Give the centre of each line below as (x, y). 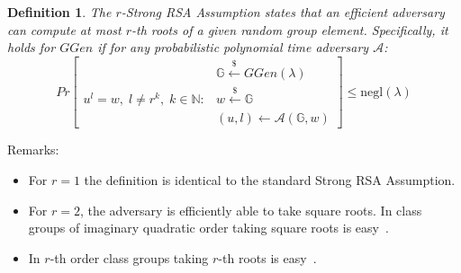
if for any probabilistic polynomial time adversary (233, 47)
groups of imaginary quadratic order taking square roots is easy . (208, 228)
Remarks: (33, 150)
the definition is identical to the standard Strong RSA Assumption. (270, 180)
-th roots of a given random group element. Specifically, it (290, 29)
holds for (32, 47)
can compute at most (64, 29)
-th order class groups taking (129, 257)
